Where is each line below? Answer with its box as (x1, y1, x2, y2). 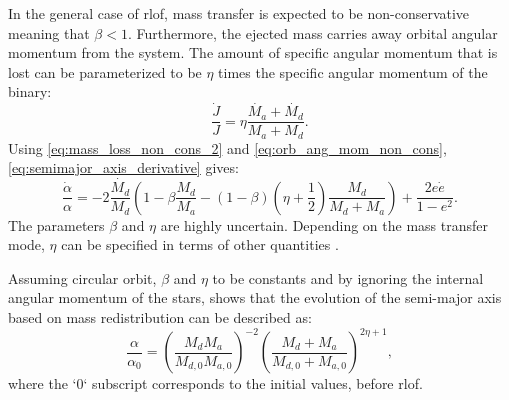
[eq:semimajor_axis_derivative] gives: (8, 157, 239, 178)
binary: (8, 81, 52, 102)
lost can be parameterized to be (8, 61, 202, 82)
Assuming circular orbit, (8, 267, 157, 288)
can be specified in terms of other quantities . (61, 234, 339, 255)
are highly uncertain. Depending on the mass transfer (160, 214, 489, 235)
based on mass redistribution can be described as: (8, 306, 312, 327)
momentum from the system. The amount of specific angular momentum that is (8, 42, 498, 63)
